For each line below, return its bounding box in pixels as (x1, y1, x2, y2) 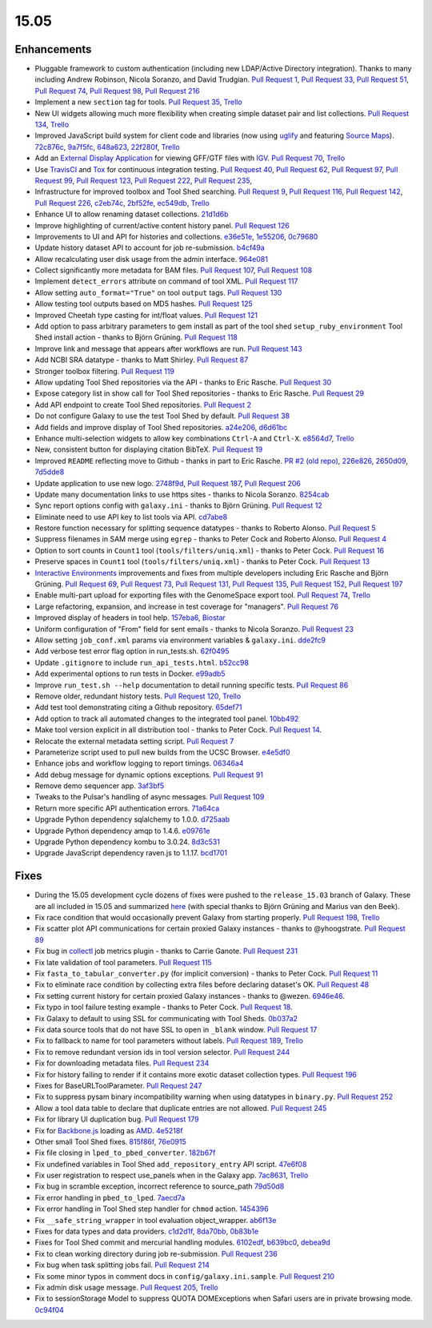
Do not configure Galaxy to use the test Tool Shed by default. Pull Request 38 (34, 411, 290, 421)
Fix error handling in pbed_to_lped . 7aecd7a (34, 1193, 186, 1202)
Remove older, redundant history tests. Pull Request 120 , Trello (34, 691, 242, 701)
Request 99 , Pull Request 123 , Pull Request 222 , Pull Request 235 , (34, 175, 252, 185)
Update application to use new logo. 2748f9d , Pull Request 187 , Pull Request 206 (34, 478, 302, 488)
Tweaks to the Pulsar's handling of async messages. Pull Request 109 (34, 792, 265, 802)
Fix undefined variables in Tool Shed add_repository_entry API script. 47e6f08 (34, 1159, 307, 1169)
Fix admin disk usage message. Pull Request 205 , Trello (34, 1282, 219, 1292)
